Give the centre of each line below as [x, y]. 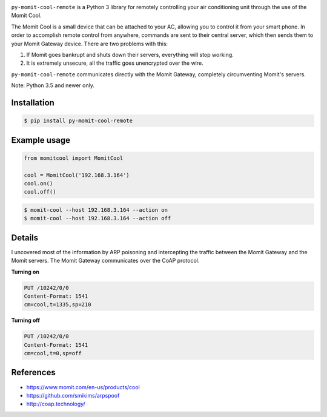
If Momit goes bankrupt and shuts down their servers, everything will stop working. [130, 54]
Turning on [25, 272]
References [33, 373]
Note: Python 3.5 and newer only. [53, 85]
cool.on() [38, 183]
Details [25, 238]
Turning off [26, 320]
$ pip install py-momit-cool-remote [78, 121]
